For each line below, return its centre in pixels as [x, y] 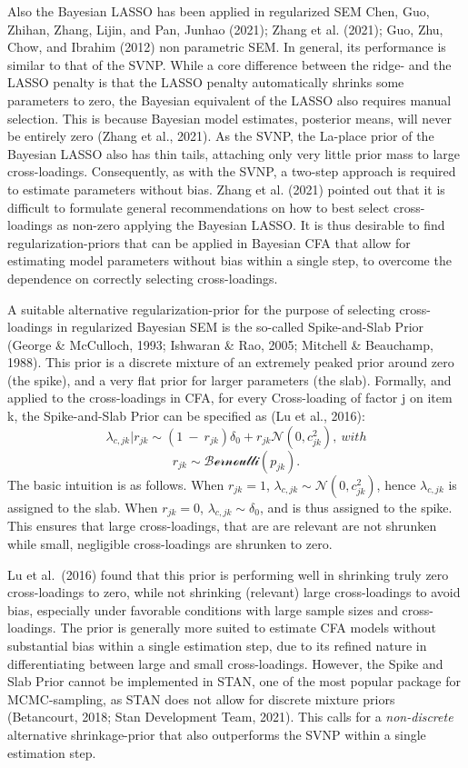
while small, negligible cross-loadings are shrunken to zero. [170, 544]
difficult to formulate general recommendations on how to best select [199, 207]
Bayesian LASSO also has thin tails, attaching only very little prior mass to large [234, 153]
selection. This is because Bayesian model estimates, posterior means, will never [229, 118]
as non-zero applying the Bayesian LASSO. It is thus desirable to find [251, 225]
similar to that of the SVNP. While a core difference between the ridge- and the [229, 64]
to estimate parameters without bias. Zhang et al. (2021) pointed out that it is [226, 189]
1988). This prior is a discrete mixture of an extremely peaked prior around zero [231, 362]
